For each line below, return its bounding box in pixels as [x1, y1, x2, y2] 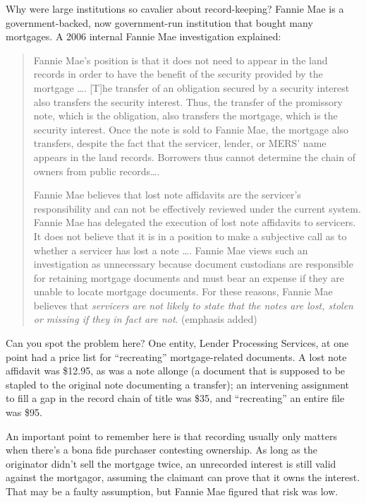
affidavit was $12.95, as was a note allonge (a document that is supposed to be [6, 363, 346, 378]
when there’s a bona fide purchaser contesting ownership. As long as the [6, 442, 317, 457]
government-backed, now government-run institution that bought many [6, 15, 313, 30]
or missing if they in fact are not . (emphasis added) [33, 312, 257, 326]
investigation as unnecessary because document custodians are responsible [33, 256, 353, 271]
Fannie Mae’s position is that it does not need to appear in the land [33, 52, 328, 67]
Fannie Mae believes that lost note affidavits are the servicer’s [33, 187, 301, 202]
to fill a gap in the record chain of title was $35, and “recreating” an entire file [6, 391, 345, 406]
